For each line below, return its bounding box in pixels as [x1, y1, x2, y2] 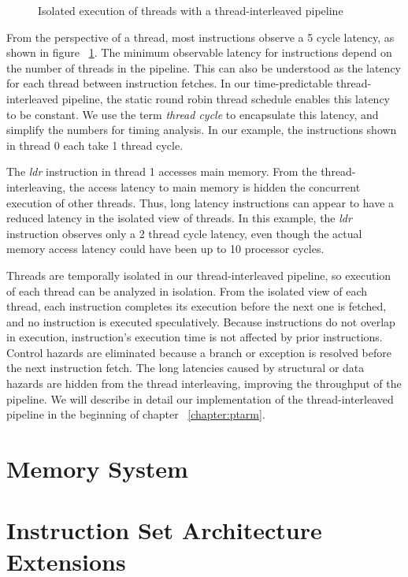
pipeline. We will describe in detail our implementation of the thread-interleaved [6, 390, 394, 407]
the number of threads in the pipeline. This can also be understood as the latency [6, 59, 402, 76]
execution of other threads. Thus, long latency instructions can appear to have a [6, 194, 395, 210]
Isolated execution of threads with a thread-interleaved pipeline [38, 2, 343, 18]
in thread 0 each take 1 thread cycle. [6, 136, 184, 153]
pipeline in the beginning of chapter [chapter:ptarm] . [6, 406, 265, 423]
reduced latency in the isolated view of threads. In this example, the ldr [6, 210, 352, 226]
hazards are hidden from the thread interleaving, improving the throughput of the [6, 375, 402, 392]
